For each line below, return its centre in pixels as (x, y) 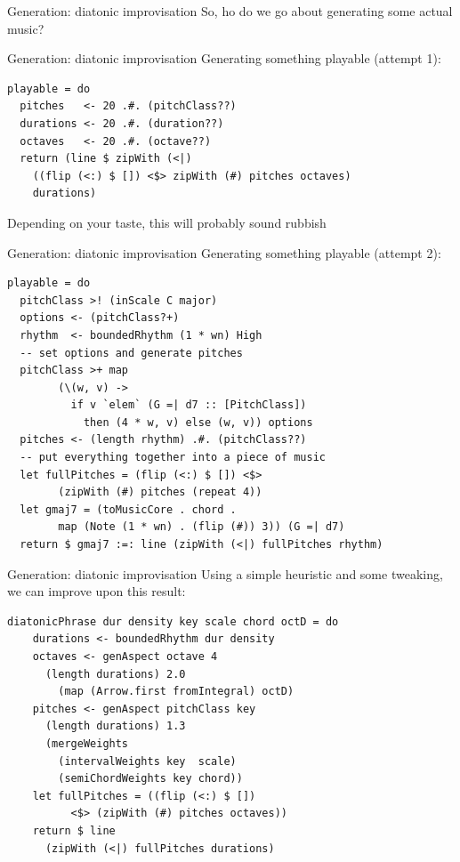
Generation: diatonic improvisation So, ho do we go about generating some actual (230, 11)
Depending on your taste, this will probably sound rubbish (167, 222)
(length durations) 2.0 (115, 674)
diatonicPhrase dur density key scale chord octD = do (173, 621)
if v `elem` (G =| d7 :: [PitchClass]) (189, 405)
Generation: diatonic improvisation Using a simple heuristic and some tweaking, (225, 573)
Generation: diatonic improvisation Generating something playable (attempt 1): (224, 58)
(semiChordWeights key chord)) (150, 779)
